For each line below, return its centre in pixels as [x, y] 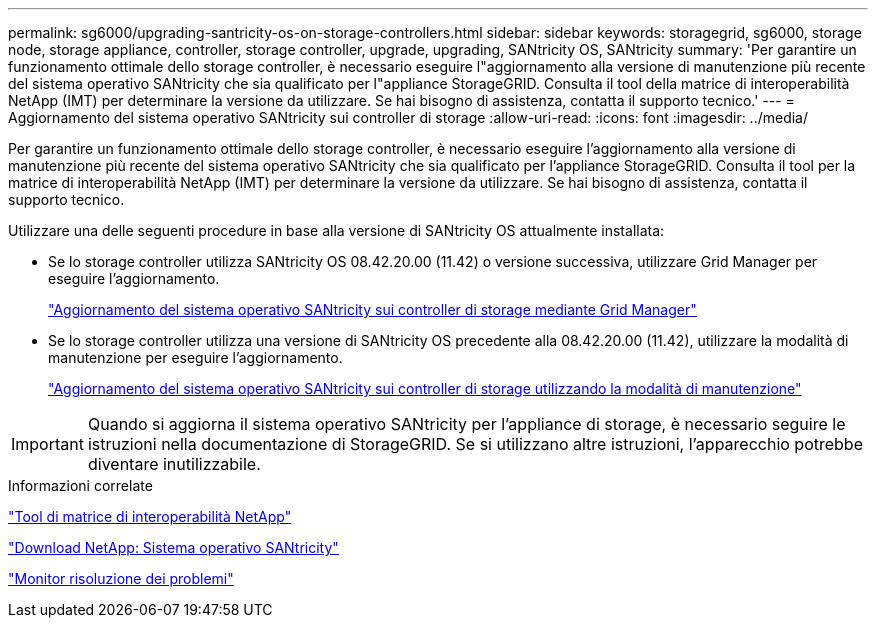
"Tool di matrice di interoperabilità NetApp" [150, 516]
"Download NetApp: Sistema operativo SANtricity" [173, 547]
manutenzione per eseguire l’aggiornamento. [195, 357]
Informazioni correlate [80, 485]
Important [47, 444]
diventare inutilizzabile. [174, 464]
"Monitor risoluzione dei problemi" [121, 578]
